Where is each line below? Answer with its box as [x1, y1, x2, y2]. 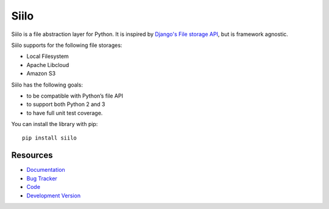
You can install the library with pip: [11, 121, 98, 128]
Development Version [26, 192, 81, 199]
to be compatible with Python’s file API [26, 92, 123, 99]
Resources [11, 150, 53, 161]
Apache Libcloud [26, 61, 69, 68]
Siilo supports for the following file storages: [11, 41, 122, 49]
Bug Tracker [26, 174, 58, 182]
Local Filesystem [26, 52, 69, 60]
